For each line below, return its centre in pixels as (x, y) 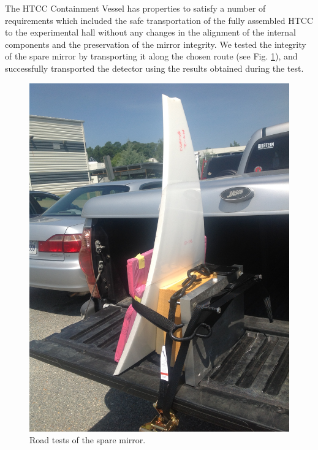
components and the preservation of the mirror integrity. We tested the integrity (156, 44)
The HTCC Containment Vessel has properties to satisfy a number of (135, 8)
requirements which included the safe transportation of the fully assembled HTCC (159, 20)
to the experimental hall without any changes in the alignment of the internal (151, 32)
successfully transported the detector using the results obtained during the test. (154, 68)
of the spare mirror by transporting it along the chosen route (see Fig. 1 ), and (151, 56)
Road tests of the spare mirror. (88, 440)
